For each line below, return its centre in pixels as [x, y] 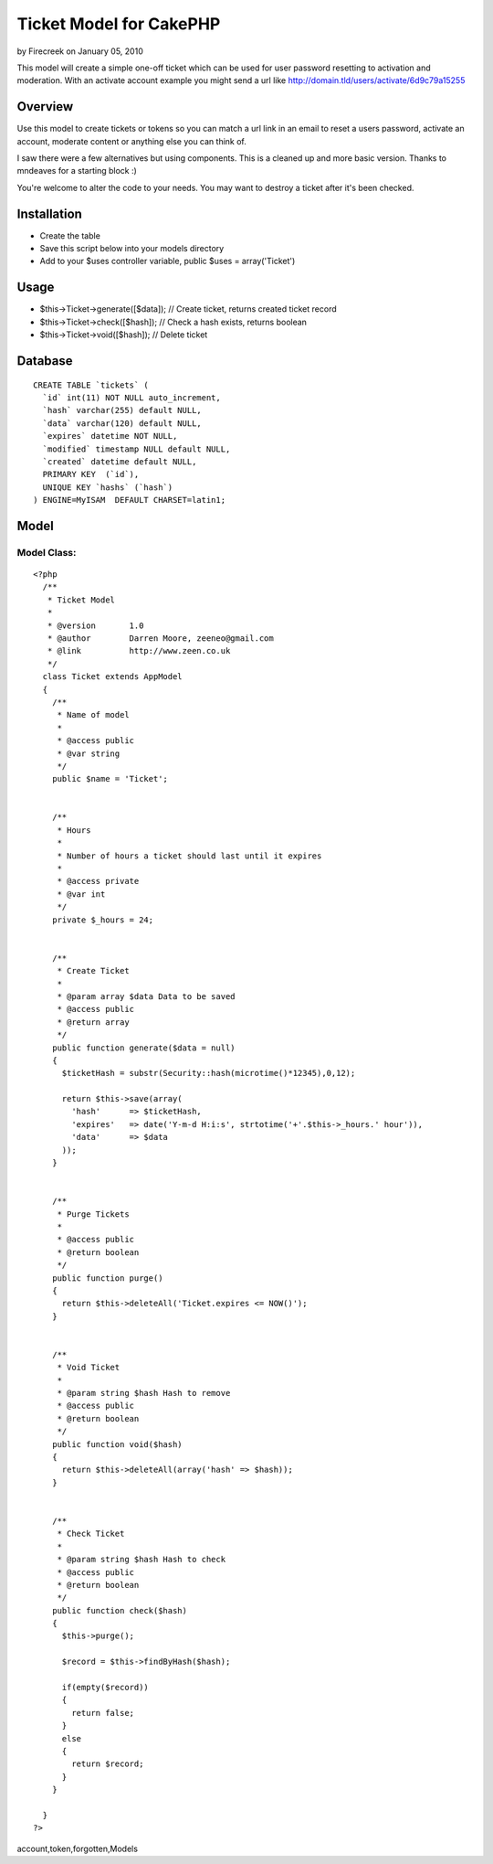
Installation [49, 213]
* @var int [81, 894]
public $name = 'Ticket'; [110, 779]
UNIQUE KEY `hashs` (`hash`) [108, 487]
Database [45, 361]
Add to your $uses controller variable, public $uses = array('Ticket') [168, 261]
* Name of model [93, 715]
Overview [45, 107]
